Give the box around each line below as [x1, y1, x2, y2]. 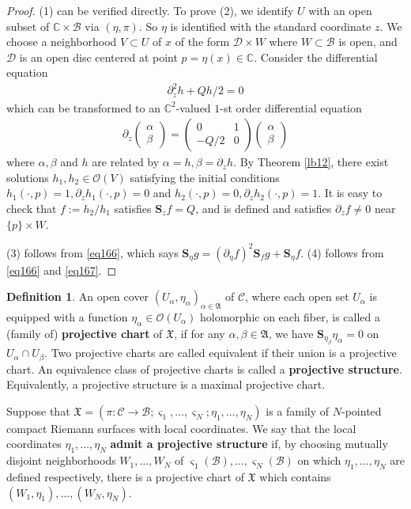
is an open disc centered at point [19, 48, 178, 65]
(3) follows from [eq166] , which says [6, 244, 179, 260]
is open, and [338, 33, 398, 50]
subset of [6, 17, 50, 34]
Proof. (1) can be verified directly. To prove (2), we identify [6, 2, 294, 18]
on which [297, 452, 341, 469]
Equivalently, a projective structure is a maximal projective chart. [6, 376, 326, 393]
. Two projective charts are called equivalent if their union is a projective [44, 344, 397, 361]
